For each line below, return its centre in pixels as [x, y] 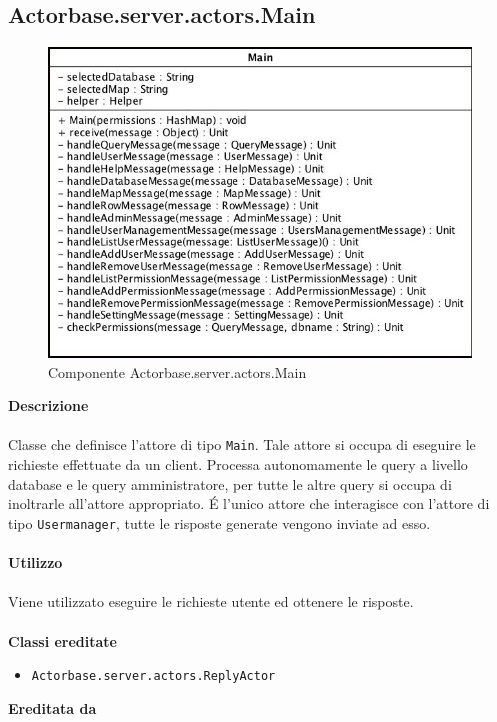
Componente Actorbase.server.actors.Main [177, 371]
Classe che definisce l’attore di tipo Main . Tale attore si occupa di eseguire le [242, 444]
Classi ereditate [62, 640]
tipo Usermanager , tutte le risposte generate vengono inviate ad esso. [219, 522]
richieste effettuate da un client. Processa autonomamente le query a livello [238, 464]
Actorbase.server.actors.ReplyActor [153, 676]
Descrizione [48, 405]
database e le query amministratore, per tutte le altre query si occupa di [230, 483]
